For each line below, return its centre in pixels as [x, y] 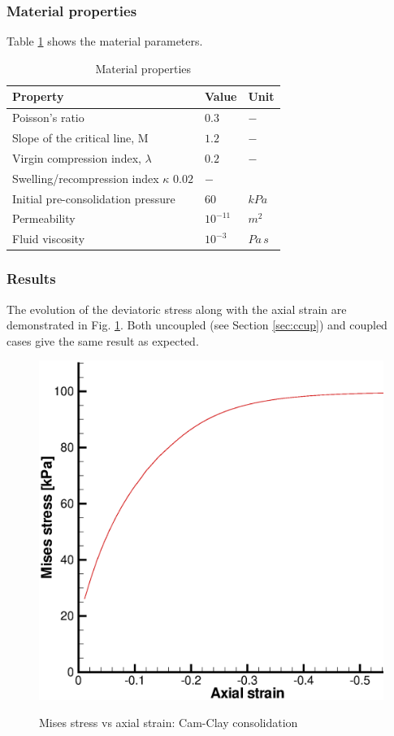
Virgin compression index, [77, 157]
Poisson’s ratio [48, 118]
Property [38, 96]
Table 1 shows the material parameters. [105, 41]
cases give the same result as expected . [103, 340]
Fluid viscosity [49, 239]
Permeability [44, 218]
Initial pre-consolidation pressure [94, 198]
